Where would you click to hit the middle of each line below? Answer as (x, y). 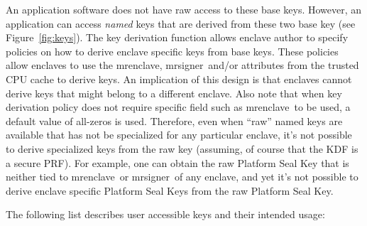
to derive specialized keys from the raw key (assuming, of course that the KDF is (182, 148)
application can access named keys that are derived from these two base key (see (181, 23)
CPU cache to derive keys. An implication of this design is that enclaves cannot (179, 79)
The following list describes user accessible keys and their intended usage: (165, 214)
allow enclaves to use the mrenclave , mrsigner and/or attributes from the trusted (182, 65)
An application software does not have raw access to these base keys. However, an (184, 9)
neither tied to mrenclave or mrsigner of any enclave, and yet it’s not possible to (182, 177)
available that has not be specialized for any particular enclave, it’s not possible (179, 135)
